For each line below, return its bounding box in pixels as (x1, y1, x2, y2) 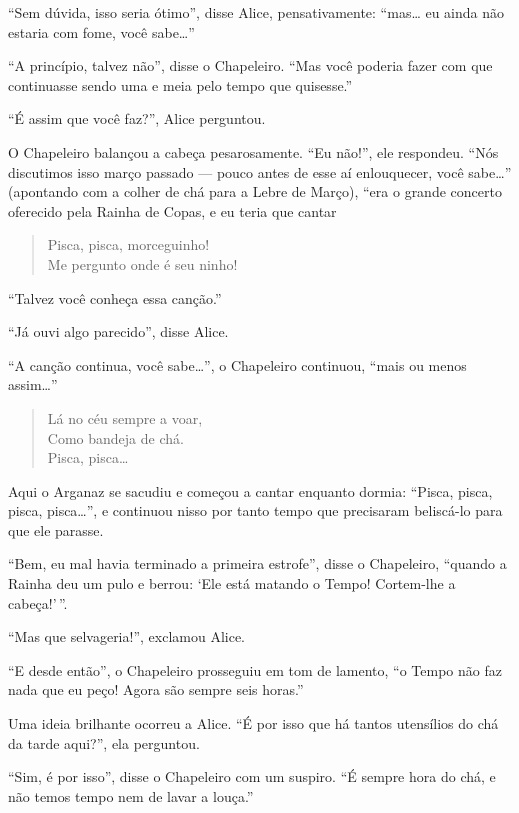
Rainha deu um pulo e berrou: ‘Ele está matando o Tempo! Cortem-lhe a (8, 573, 456, 594)
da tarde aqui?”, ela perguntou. (8, 732, 200, 753)
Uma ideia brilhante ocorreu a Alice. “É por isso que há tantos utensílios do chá (8, 713, 499, 734)
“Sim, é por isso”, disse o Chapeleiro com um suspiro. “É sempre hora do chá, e (8, 766, 496, 787)
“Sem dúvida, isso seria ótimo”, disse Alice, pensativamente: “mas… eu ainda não (8, 2, 505, 22)
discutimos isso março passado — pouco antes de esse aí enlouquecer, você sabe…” (8, 161, 512, 182)
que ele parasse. (8, 519, 104, 540)
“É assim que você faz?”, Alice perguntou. (8, 108, 266, 129)
